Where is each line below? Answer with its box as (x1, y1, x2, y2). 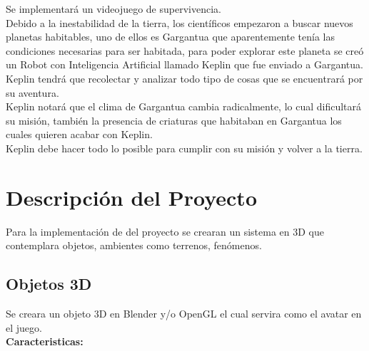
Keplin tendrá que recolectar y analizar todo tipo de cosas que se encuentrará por (6, 70, 363, 85)
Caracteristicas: (6, 334, 84, 349)
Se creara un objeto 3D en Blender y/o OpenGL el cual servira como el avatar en (6, 306, 362, 321)
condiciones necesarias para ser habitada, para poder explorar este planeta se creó (6, 43, 364, 58)
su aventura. (6, 85, 59, 100)
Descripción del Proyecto (6, 182, 257, 211)
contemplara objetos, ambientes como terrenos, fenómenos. (6, 238, 262, 253)
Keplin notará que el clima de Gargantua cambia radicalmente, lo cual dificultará (6, 99, 362, 114)
